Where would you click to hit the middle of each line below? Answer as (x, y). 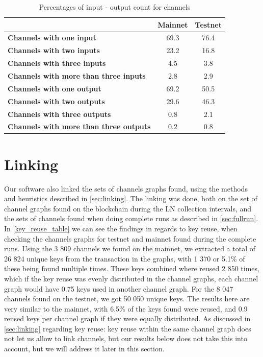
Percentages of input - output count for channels (115, 7)
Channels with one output (55, 88)
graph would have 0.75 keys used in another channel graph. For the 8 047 (119, 288)
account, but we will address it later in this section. (84, 349)
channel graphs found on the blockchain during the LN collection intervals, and (128, 208)
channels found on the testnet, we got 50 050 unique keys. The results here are (127, 299)
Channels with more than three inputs (77, 75)
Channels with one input (52, 38)
